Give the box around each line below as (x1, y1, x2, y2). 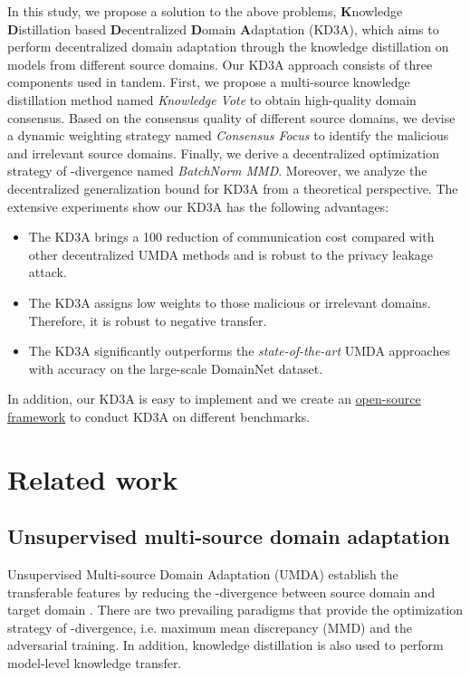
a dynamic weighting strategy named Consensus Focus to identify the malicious (7, 126, 449, 145)
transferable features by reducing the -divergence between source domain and (7, 582, 436, 601)
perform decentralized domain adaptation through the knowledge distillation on (7, 37, 449, 56)
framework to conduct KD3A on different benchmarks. (7, 406, 311, 425)
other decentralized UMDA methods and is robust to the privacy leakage (28, 244, 434, 263)
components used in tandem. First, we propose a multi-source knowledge (7, 72, 410, 91)
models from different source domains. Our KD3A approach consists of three (7, 54, 433, 73)
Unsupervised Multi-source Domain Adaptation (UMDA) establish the (7, 565, 398, 584)
